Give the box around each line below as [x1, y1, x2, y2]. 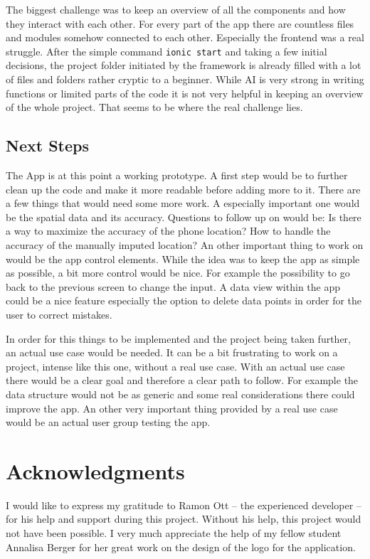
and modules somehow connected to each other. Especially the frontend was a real [6, 30, 364, 45]
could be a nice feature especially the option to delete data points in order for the [6, 293, 362, 308]
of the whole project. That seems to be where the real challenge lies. [6, 100, 303, 115]
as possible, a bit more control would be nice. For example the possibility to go [6, 265, 350, 280]
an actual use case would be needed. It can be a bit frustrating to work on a [6, 345, 338, 360]
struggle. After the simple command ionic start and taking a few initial [6, 43, 327, 58]
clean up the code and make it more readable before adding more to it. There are [6, 181, 361, 196]
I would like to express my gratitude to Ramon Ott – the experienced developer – [6, 497, 361, 512]
